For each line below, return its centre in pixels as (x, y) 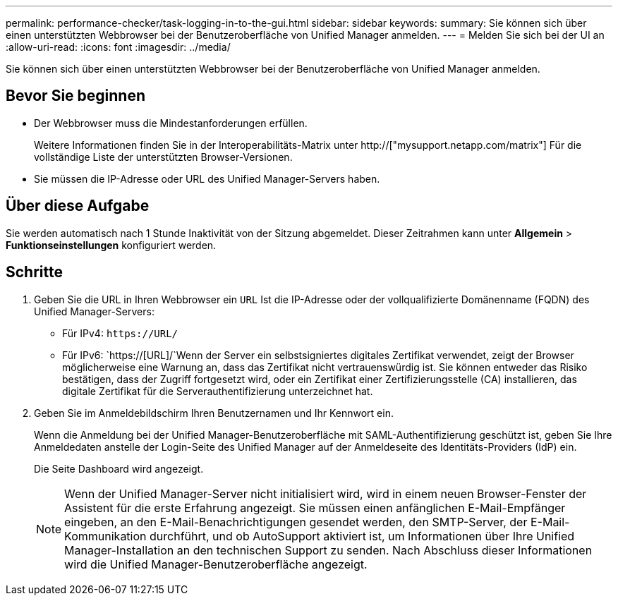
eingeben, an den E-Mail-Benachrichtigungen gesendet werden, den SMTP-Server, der (296, 522)
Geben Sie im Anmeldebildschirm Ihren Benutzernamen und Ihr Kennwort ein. (214, 413)
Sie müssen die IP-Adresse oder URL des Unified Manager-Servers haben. (207, 178)
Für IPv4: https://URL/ (120, 333)
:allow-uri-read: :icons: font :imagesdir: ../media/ (118, 47)
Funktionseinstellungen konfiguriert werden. (111, 245)
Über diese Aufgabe (78, 206)
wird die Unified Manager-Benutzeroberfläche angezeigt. (216, 564)
